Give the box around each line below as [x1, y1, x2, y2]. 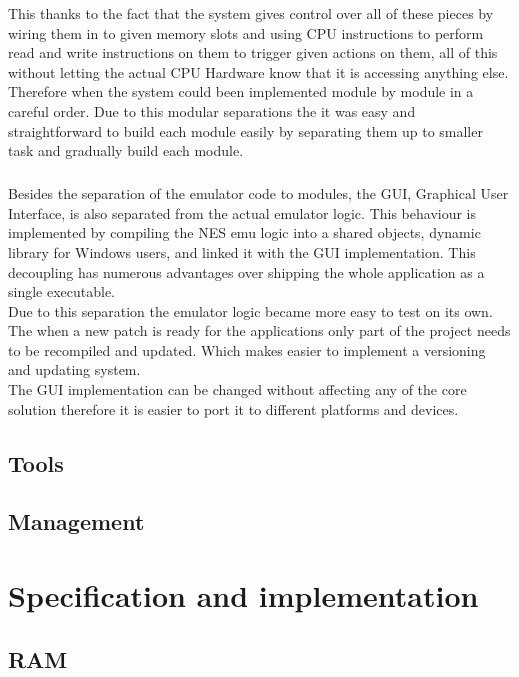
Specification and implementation [8, 575, 479, 615]
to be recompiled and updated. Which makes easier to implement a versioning [8, 339, 486, 360]
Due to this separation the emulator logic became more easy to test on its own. [8, 300, 493, 321]
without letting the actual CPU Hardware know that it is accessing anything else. [8, 61, 509, 82]
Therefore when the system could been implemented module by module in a [8, 81, 474, 102]
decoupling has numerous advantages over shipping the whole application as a [8, 261, 485, 282]
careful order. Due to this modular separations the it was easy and [8, 100, 416, 121]
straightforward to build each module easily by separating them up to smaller [8, 120, 483, 141]
